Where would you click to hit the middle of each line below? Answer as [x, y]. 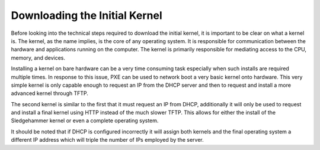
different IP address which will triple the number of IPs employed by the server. [107, 140]
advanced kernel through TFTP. [50, 93]
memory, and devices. [38, 58]
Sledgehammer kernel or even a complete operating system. [85, 120]
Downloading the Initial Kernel [87, 15]
